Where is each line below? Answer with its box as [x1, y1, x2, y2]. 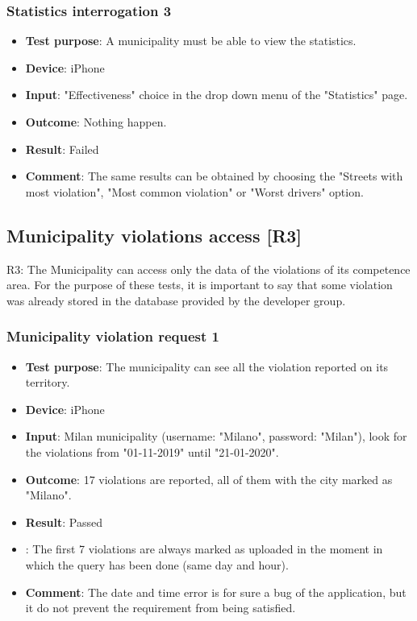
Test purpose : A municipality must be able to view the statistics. [25, 32, 357, 49]
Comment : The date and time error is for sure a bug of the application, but [25, 583, 407, 600]
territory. [25, 374, 70, 391]
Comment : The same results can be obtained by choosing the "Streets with [25, 168, 403, 184]
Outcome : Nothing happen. [25, 114, 167, 130]
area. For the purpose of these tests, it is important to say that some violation [6, 276, 393, 293]
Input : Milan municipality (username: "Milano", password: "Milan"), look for [25, 428, 407, 445]
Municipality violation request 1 [6, 326, 219, 346]
